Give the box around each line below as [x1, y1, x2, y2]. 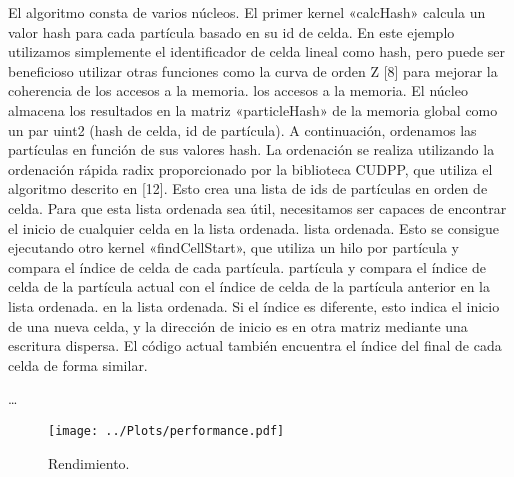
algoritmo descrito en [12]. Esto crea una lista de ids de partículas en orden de [8, 178, 488, 199]
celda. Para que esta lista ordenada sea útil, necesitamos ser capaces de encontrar [8, 197, 507, 218]
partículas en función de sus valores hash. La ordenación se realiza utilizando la [8, 139, 495, 160]
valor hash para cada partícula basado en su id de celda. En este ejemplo [8, 21, 455, 42]
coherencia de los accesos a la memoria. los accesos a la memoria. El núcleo [8, 80, 468, 101]
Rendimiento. [48, 452, 130, 473]
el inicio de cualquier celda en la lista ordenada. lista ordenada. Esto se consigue [8, 217, 500, 238]
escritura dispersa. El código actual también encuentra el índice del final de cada [8, 335, 502, 356]
